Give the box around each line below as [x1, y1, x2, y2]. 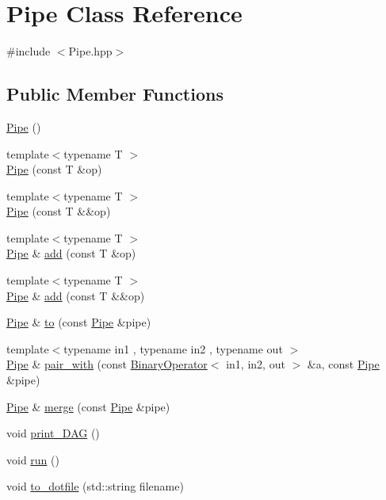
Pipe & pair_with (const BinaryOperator [6, 356, 208, 372]
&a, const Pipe [307, 356, 380, 372]
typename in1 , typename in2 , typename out [63, 340, 283, 357]
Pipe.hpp [68, 43, 113, 59]
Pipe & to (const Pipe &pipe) [6, 314, 151, 330]
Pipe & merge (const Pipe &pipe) [6, 398, 170, 414]
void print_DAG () [6, 425, 100, 441]
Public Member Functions [6, 82, 224, 106]
